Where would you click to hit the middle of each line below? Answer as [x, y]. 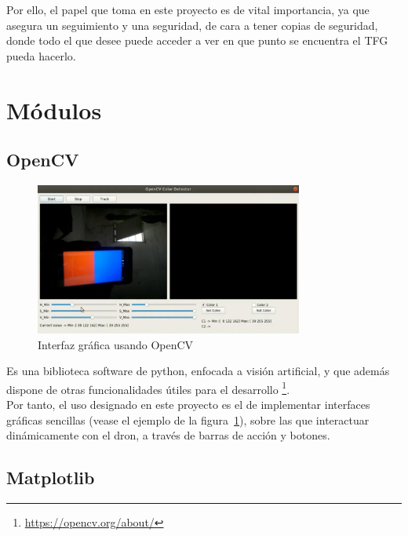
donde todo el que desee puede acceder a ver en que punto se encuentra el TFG [197, 40]
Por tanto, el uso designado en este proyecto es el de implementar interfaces [188, 404]
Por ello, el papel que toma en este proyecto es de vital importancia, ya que [188, 9]
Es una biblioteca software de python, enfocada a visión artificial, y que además [198, 371]
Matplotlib [51, 478]
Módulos [54, 109]
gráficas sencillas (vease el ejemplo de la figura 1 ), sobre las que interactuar [188, 419]
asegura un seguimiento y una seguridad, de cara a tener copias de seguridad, [192, 25]
